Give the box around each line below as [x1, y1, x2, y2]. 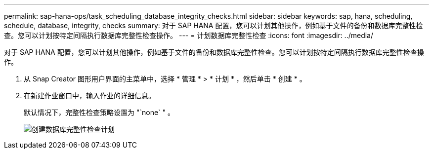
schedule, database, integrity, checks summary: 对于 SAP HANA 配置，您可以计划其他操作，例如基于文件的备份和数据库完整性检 [4, 21, 423, 30]
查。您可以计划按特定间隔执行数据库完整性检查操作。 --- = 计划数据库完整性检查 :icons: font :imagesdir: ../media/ [4, 31, 374, 39]
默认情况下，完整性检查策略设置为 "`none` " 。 [24, 108, 174, 116]
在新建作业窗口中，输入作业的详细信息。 [24, 91, 155, 100]
